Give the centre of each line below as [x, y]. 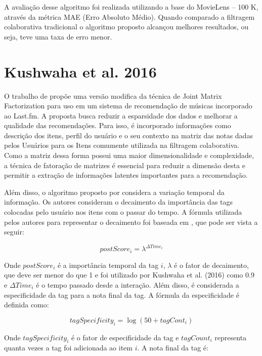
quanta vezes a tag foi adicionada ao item [69, 348]
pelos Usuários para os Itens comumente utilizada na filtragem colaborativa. [122, 145]
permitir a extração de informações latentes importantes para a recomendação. [126, 175]
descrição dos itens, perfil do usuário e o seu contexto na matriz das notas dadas [128, 135]
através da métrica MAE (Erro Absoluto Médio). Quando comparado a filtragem [129, 16]
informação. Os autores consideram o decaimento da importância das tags [119, 202]
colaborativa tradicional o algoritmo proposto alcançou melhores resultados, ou [126, 27]
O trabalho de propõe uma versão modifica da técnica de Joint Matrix [113, 95]
